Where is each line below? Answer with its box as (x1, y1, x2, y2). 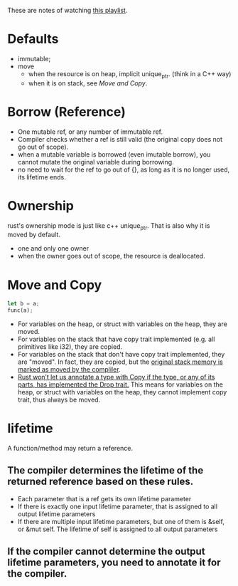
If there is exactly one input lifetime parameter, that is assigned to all (17, 502, 218, 511)
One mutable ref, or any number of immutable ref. (17, 127, 163, 136)
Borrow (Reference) (7, 103, 126, 120)
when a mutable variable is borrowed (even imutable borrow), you (17, 150, 211, 159)
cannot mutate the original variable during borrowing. (17, 157, 174, 166)
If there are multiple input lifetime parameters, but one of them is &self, (17, 517, 225, 525)
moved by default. (7, 231, 60, 239)
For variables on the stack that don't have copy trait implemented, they (17, 350, 225, 359)
